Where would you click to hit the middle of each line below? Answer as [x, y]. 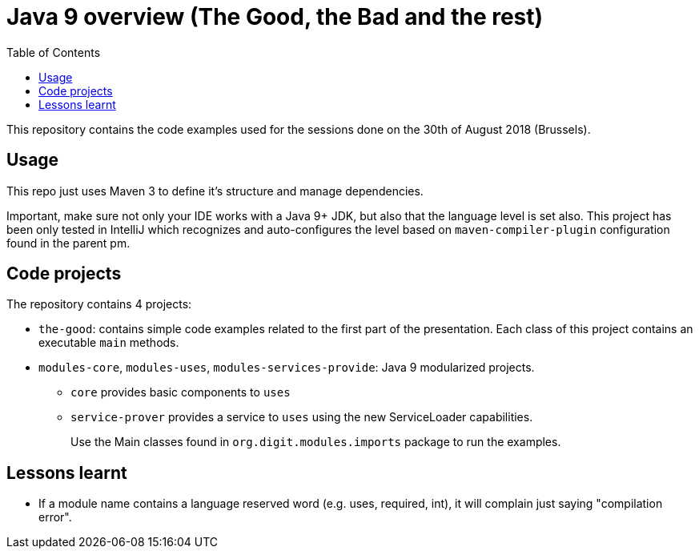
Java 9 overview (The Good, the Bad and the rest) [275, 17]
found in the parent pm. [68, 243]
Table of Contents [54, 52]
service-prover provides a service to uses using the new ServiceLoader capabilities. [302, 417]
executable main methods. [109, 343]
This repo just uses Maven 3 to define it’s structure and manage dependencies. [215, 191]
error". [55, 517]
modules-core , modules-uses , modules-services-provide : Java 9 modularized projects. [287, 368]
